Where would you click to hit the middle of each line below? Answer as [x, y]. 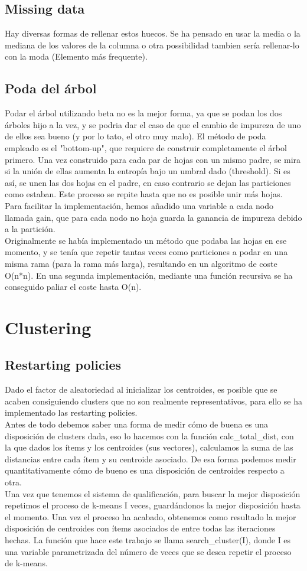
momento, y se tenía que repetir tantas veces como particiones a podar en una [146, 252]
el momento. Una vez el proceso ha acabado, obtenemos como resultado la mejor [151, 516]
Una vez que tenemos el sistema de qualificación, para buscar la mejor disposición [153, 493]
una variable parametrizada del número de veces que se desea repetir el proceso [148, 551]
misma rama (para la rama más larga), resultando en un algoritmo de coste [141, 263]
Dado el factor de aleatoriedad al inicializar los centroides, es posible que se [141, 389]
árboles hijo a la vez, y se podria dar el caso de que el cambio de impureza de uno [153, 124]
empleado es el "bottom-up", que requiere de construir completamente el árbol [146, 147]
